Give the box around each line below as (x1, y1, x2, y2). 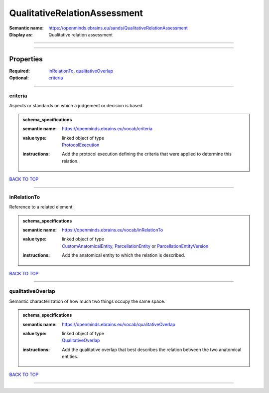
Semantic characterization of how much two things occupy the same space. (9, 298, 165, 304)
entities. (62, 354, 78, 360)
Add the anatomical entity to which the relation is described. (62, 252, 185, 258)
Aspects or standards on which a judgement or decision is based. (9, 103, 144, 109)
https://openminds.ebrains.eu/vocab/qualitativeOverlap (62, 321, 175, 327)
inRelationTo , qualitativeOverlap (48, 68, 114, 74)
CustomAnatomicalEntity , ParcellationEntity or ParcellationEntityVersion (62, 243, 209, 249)
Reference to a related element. (9, 204, 74, 210)
